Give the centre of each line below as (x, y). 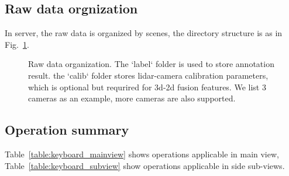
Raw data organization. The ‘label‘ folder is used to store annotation (151, 64)
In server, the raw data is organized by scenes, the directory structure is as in (144, 33)
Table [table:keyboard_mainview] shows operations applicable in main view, (142, 154)
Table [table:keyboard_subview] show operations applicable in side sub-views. (145, 165)
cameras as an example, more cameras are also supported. (132, 98)
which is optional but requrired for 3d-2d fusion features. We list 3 (147, 87)
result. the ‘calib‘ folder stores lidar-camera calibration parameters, (148, 75)
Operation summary (67, 130)
